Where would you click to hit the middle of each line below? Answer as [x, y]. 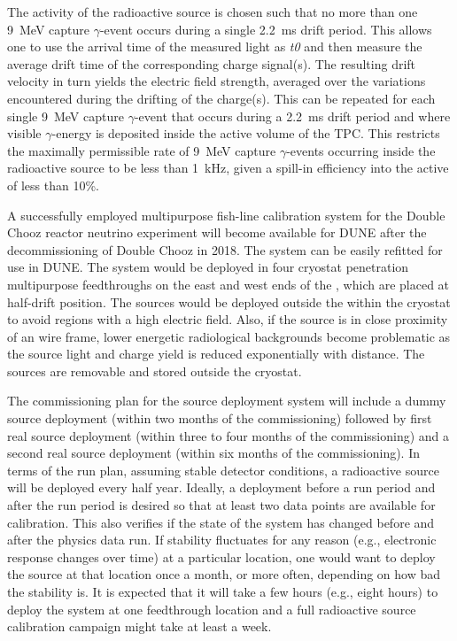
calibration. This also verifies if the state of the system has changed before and [221, 522]
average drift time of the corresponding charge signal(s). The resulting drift [212, 63]
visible [24, 133]
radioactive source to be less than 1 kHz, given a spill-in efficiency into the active [228, 168]
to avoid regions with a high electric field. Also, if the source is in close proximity [228, 319]
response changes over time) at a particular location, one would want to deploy [221, 556]
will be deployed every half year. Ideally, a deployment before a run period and [221, 487]
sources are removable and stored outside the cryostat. [155, 371]
